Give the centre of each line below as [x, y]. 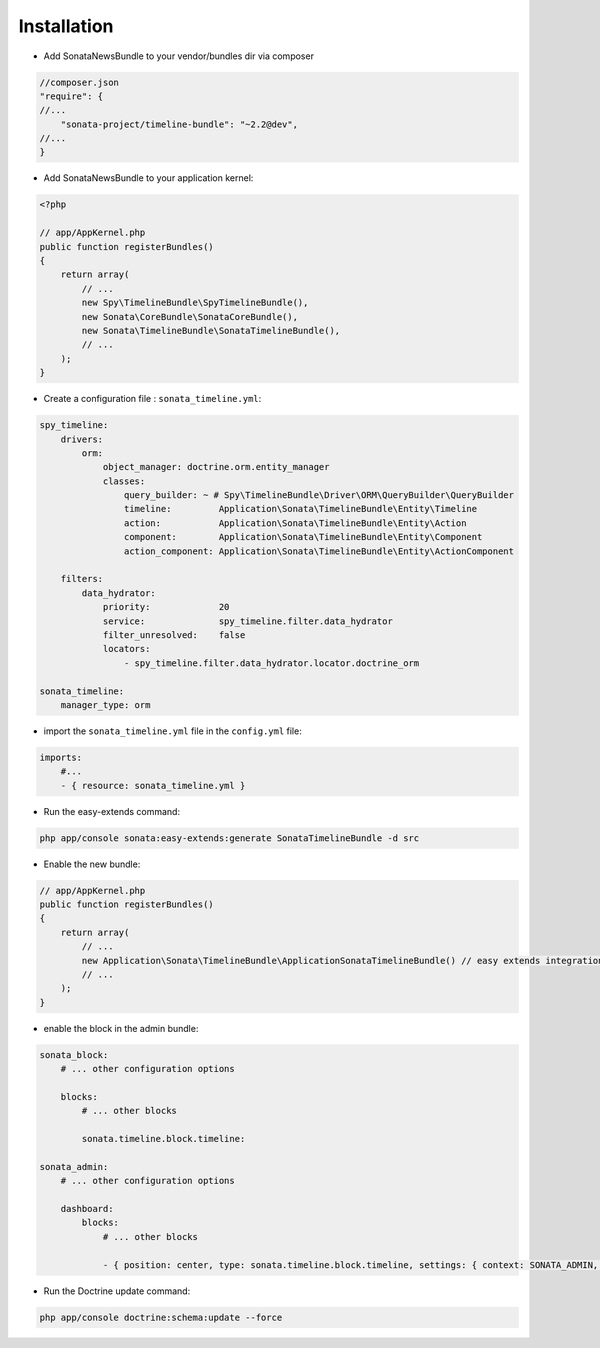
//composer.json [79, 82]
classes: [124, 481]
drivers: [82, 439]
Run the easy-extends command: [111, 811]
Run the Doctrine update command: [117, 1291]
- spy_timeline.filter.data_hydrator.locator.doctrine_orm [271, 663]
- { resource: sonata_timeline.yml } [153, 785]
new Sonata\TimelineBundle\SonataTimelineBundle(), [211, 330]
